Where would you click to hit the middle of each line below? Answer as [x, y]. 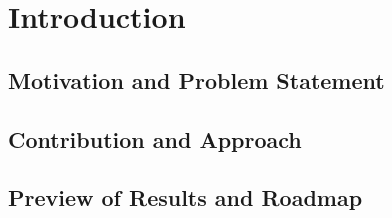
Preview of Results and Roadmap [185, 197]
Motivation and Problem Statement [196, 79]
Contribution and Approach [155, 138]
